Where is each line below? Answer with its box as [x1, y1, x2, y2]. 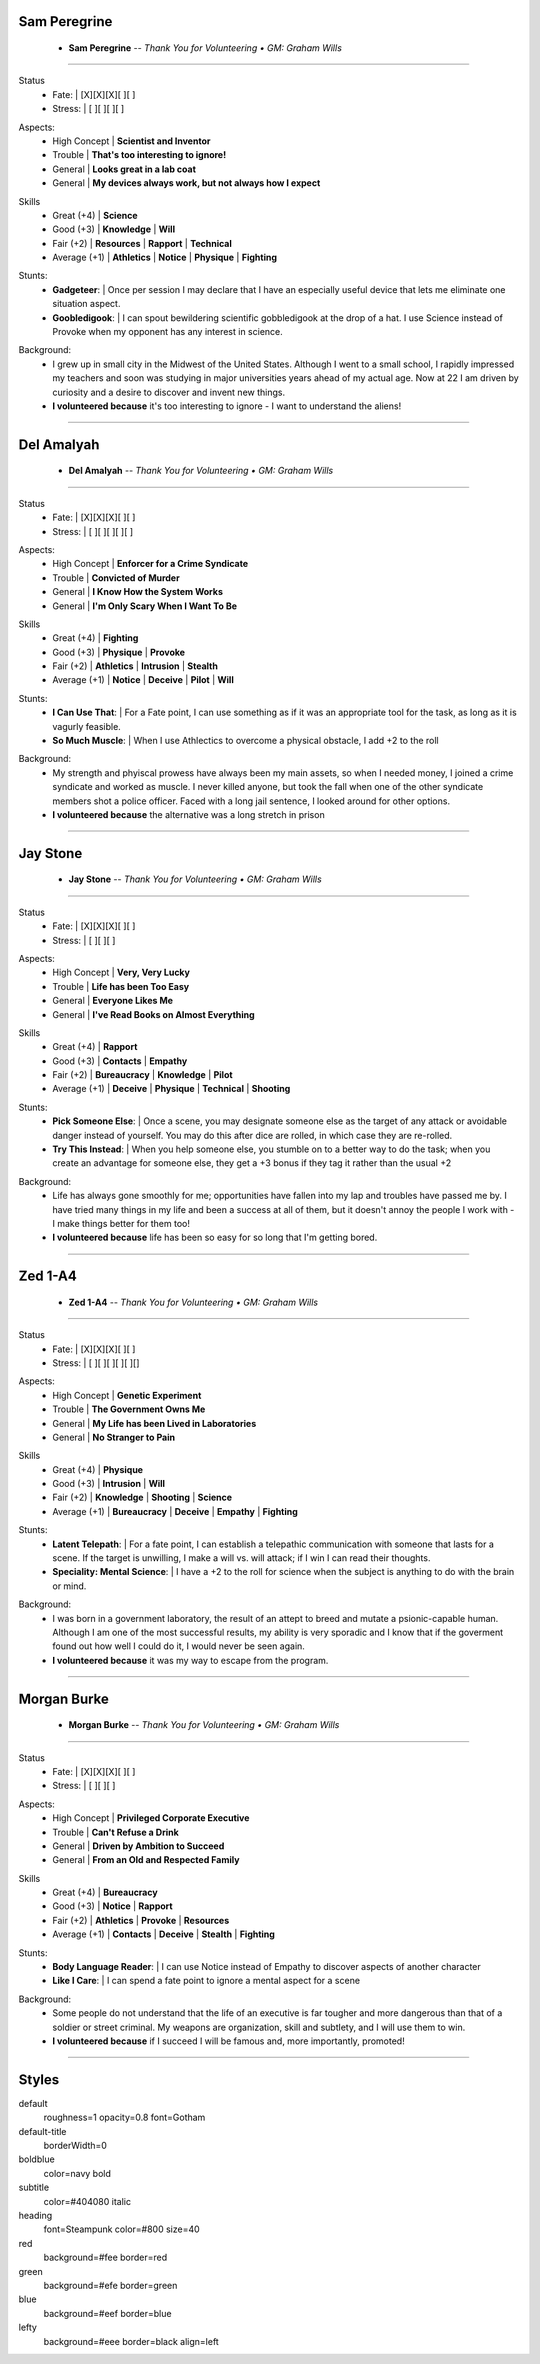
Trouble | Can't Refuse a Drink [52, 1826, 179, 1838]
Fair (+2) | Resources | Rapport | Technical [52, 237, 232, 249]
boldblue [18, 2153, 55, 2165]
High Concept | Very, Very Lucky [52, 966, 190, 979]
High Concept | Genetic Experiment [52, 1389, 202, 1401]
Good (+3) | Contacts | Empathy [52, 1055, 188, 1067]
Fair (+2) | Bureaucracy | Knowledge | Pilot [52, 1069, 234, 1081]
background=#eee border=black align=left [43, 2335, 219, 2347]
